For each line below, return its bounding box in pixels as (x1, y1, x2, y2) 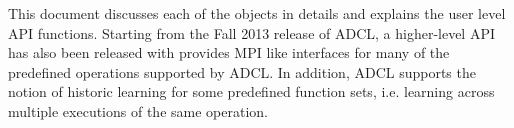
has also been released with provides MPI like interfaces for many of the (8, 42, 450, 63)
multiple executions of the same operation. (8, 100, 268, 121)
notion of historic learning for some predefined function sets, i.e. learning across (8, 81, 495, 102)
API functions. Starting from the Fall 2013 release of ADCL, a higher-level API (8, 22, 496, 43)
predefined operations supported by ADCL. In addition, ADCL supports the (8, 61, 476, 82)
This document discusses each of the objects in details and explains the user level (8, 3, 506, 23)
